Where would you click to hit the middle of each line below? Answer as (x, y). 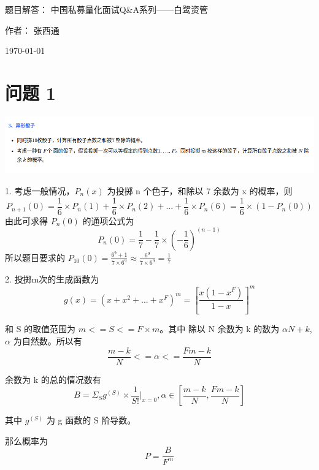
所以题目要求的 (35, 257)
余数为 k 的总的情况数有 (53, 379)
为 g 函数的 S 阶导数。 (91, 420)
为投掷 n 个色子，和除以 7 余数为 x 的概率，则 (200, 191)
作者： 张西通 (32, 30)
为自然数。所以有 (48, 341)
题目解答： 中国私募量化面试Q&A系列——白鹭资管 (106, 9)
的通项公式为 (108, 220)
